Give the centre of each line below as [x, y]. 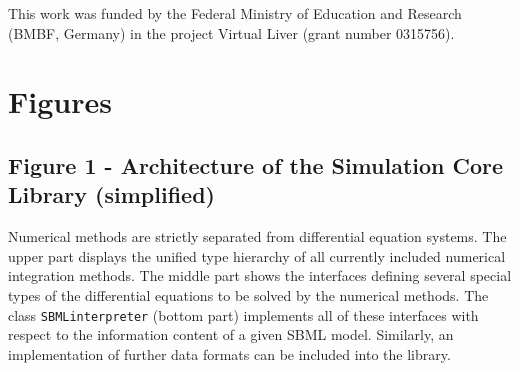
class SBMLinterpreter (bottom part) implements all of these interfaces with [243, 314]
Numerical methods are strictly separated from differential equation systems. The [257, 236]
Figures [60, 101]
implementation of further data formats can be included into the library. [229, 353]
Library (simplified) [111, 194]
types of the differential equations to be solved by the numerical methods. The [248, 294]
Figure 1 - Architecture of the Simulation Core [256, 164]
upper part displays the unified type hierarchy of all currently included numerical [257, 255]
